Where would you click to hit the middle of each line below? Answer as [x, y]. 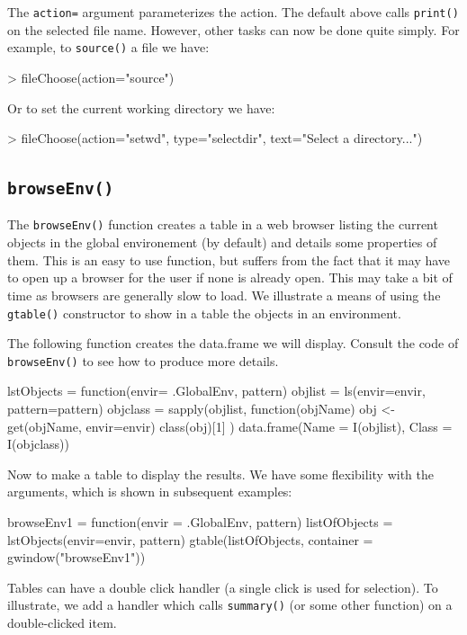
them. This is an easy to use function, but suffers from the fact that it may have [229, 259]
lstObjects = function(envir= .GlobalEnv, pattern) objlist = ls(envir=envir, [216, 391]
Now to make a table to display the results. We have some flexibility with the [220, 474]
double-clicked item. [62, 622]
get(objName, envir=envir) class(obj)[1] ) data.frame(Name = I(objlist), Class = [230, 426]
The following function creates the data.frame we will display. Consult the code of [233, 343]
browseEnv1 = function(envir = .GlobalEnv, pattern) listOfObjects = [200, 521]
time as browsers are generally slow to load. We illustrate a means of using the [224, 295]
